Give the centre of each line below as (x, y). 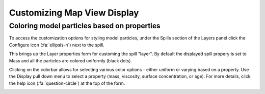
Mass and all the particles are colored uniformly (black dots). (70, 60)
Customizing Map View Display (74, 13)
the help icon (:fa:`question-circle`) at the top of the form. (67, 83)
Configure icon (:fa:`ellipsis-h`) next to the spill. (57, 45)
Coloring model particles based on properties (85, 26)
